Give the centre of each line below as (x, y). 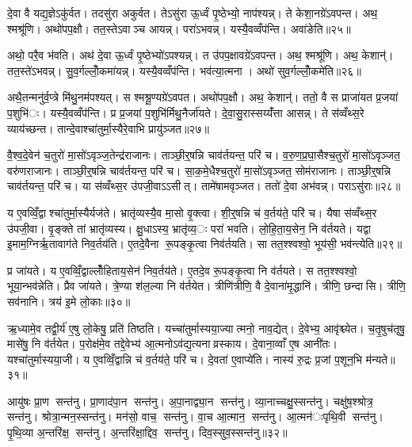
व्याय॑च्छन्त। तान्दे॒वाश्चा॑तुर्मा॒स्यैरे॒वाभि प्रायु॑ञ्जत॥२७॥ (108, 128)
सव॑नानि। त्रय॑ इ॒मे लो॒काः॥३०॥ (69, 301)
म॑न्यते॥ (380, 359)
